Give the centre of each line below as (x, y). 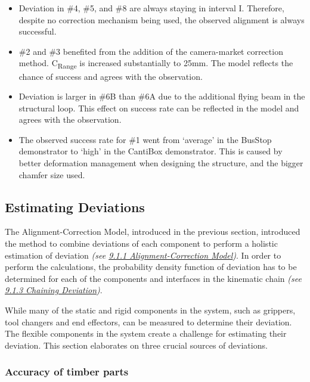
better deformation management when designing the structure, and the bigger (161, 163)
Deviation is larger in (58, 96)
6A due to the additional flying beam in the (225, 96)
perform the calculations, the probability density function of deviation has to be (151, 267)
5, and (102, 8)
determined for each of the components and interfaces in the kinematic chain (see (153, 278)
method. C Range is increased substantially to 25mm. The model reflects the (156, 64)
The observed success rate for (72, 139)
